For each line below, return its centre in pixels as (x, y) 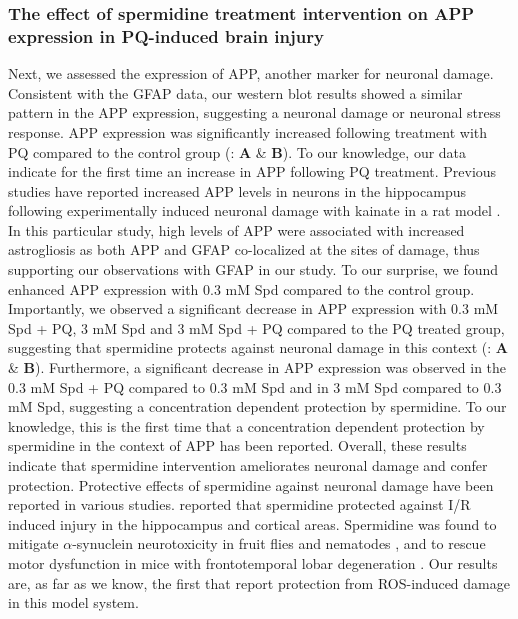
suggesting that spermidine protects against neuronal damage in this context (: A (258, 347)
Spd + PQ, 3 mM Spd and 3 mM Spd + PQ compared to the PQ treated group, (256, 327)
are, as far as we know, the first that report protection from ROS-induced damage (259, 582)
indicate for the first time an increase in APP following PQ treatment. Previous (252, 171)
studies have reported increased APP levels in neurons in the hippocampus (237, 190)
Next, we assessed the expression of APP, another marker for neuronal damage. (251, 73)
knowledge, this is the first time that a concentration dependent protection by (246, 425)
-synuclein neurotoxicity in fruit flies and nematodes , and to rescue (279, 543)
